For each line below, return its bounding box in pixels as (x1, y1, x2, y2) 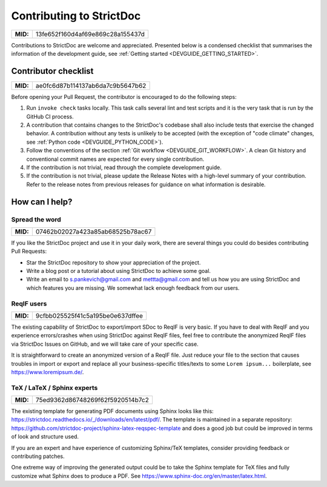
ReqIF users (11, 299, 47, 307)
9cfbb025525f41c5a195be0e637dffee (35, 312, 144, 320)
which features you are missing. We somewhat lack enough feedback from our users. (26, 284, 240, 291)
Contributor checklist (11, 65, 94, 76)
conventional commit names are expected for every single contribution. (26, 155, 205, 163)
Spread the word (11, 215, 62, 224)
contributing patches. (11, 452, 65, 460)
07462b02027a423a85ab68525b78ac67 (35, 227, 152, 236)
